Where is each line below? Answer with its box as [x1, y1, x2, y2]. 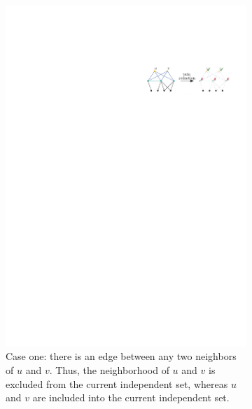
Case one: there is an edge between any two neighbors [6, 349, 237, 363]
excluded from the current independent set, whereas [6, 376, 228, 391]
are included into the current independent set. [32, 390, 230, 405]
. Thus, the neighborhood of [49, 362, 169, 377]
